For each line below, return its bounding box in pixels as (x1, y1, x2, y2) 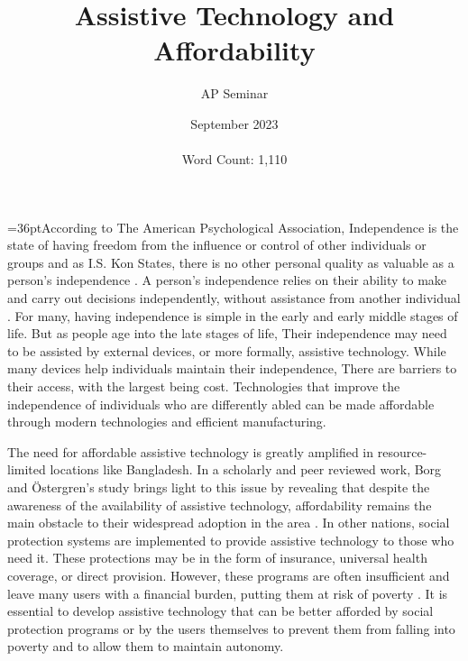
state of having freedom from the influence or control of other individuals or (7, 235, 427, 254)
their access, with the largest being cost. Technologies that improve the (7, 377, 400, 396)
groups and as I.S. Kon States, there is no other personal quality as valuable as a (7, 252, 454, 271)
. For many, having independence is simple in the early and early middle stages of (7, 306, 458, 325)
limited (7, 460, 46, 479)
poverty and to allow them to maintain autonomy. (7, 637, 284, 656)
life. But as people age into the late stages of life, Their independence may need (7, 324, 447, 343)
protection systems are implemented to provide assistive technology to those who (7, 530, 454, 549)
